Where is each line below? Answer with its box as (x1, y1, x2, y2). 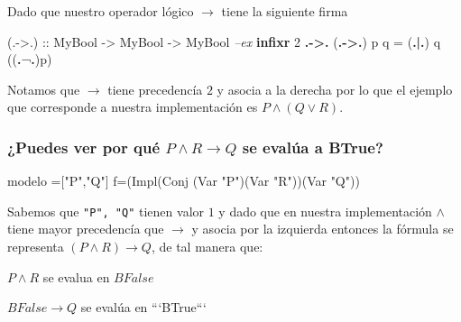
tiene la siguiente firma (221, 2, 348, 20)
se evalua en (42, 267, 110, 286)
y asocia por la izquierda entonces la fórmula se (191, 219, 454, 238)
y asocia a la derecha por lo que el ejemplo (217, 79, 453, 98)
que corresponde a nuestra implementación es (7, 97, 258, 116)
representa (7, 237, 64, 256)
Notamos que (7, 79, 80, 98)
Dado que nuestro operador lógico (7, 2, 194, 20)
